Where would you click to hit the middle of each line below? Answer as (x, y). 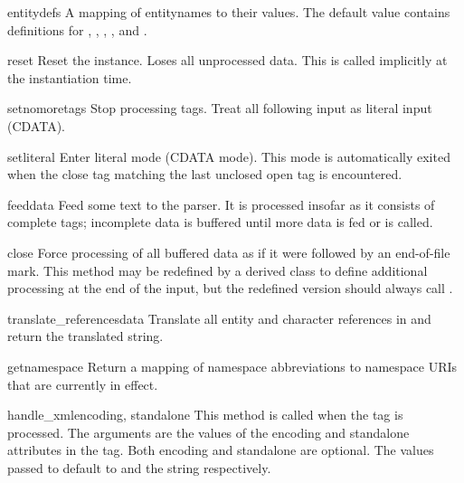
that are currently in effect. (83, 384)
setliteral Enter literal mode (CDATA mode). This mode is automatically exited (229, 156)
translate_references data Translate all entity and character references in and (219, 318)
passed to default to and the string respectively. (139, 467)
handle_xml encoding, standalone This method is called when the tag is (205, 415)
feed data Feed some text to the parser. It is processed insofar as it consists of (221, 204)
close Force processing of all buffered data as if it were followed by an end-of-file (229, 252)
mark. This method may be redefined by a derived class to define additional (218, 270)
